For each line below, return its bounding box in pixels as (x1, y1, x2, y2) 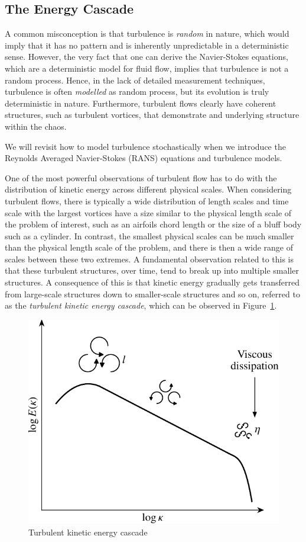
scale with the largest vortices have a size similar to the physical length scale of (5, 206, 292, 219)
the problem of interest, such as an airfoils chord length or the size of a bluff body (5, 218, 302, 230)
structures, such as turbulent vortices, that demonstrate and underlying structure (5, 108, 300, 121)
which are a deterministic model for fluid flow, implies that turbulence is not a (5, 62, 289, 74)
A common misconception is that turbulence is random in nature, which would (5, 27, 289, 40)
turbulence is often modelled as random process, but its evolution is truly (5, 85, 269, 98)
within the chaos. (5, 120, 67, 132)
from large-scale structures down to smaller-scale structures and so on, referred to (5, 287, 300, 300)
